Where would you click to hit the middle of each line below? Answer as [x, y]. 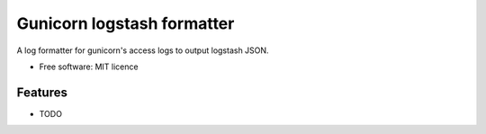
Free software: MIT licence [89, 67]
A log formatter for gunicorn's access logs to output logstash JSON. [143, 50]
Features [42, 92]
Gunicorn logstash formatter [126, 23]
